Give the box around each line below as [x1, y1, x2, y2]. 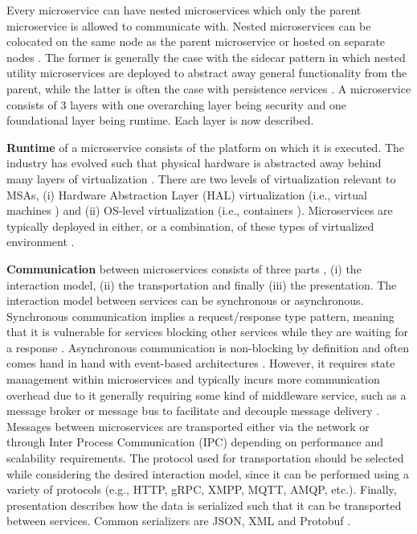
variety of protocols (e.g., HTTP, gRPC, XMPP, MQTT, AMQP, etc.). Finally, [6, 481, 397, 498]
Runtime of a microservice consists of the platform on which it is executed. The [6, 138, 405, 155]
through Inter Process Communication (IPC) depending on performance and [6, 433, 383, 450]
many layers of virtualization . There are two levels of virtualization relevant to [6, 170, 396, 187]
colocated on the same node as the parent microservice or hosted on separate [6, 33, 386, 50]
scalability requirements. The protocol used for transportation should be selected [6, 450, 404, 466]
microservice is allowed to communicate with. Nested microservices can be [6, 17, 371, 34]
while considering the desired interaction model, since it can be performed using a [6, 465, 410, 482]
